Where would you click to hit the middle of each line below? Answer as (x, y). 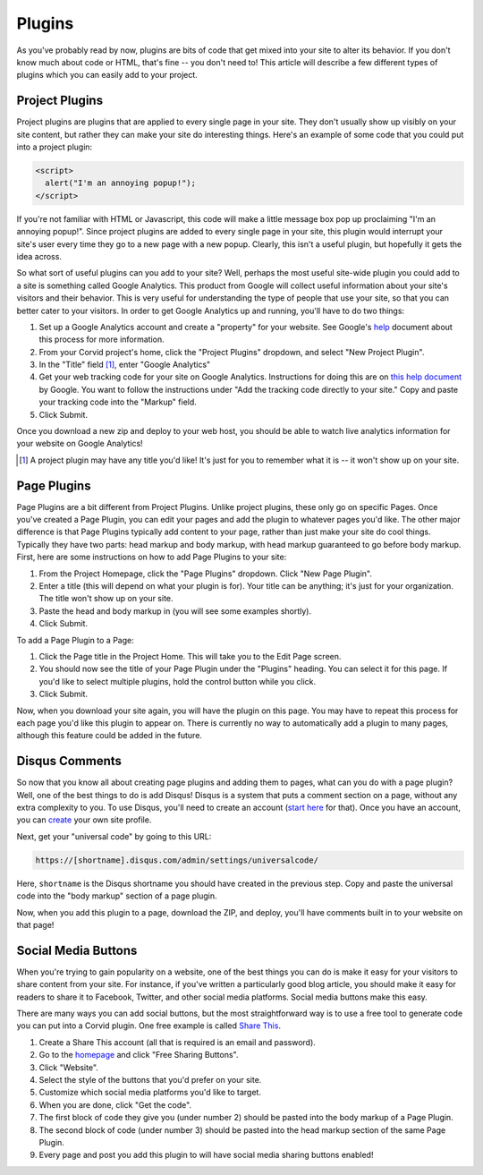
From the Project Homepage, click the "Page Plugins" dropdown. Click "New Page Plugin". (206, 574)
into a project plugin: (55, 147)
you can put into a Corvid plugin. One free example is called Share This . (149, 1026)
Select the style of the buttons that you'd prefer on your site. (150, 1079)
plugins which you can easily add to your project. (107, 75)
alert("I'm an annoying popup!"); (121, 183)
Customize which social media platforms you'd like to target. (150, 1093)
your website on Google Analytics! (80, 444)
